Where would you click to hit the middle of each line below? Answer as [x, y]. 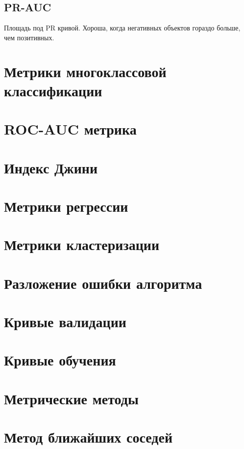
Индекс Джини [51, 167]
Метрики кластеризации [82, 244]
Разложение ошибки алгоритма [103, 283]
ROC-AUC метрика [70, 129]
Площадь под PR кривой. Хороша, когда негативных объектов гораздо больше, [122, 28]
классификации [53, 90]
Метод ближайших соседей [88, 437]
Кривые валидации [65, 322]
